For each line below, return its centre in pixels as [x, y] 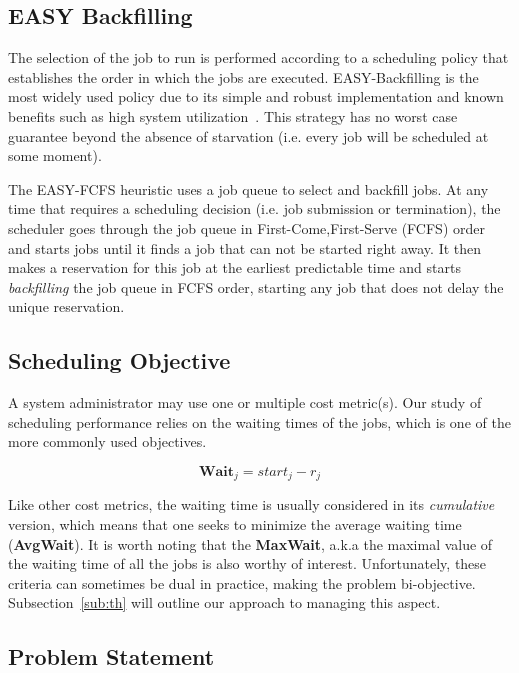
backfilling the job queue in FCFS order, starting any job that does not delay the [256, 286]
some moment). [55, 155]
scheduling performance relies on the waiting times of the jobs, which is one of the [259, 421]
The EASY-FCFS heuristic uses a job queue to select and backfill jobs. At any [248, 188]
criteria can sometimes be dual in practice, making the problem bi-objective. [242, 582]
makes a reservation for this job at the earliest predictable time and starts [234, 267]
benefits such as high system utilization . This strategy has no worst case [233, 115]
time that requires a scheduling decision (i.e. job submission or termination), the [254, 208]
